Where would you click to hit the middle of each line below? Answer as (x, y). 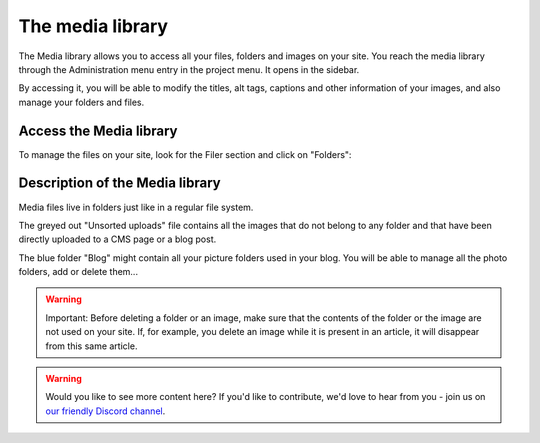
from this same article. (91, 346)
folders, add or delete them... (78, 272)
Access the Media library (98, 130)
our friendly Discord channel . (105, 411)
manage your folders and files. (81, 102)
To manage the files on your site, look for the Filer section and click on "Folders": (185, 154)
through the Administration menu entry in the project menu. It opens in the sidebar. (189, 69)
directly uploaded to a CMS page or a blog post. (117, 239)
